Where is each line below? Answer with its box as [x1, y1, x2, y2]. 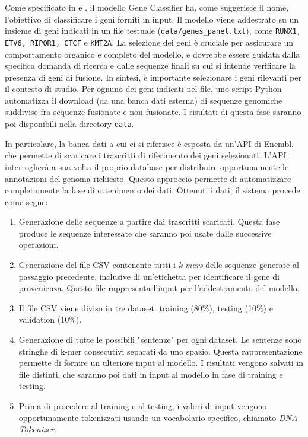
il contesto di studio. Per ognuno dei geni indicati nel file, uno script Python [5, 82, 282, 95]
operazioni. [18, 238, 59, 251]
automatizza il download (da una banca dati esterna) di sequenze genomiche [5, 94, 282, 106]
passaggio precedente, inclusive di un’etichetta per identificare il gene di [18, 270, 280, 282]
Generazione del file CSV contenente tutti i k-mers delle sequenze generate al [18, 259, 299, 271]
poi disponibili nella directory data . [5, 117, 134, 130]
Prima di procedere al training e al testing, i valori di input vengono [18, 400, 267, 412]
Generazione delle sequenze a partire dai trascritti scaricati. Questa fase [18, 215, 280, 228]
